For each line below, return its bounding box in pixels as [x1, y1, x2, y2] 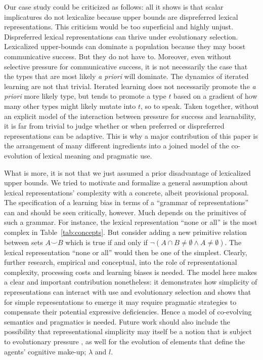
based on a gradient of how [173, 91, 257, 101]
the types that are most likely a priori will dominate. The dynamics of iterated [4, 71, 249, 82]
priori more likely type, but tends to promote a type [4, 91, 166, 101]
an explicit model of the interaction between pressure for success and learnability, [4, 110, 256, 121]
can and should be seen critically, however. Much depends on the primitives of [4, 207, 246, 217]
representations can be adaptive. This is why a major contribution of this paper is [4, 130, 258, 141]
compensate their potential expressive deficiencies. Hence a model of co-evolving [4, 306, 252, 317]
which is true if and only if [65, 236, 148, 247]
